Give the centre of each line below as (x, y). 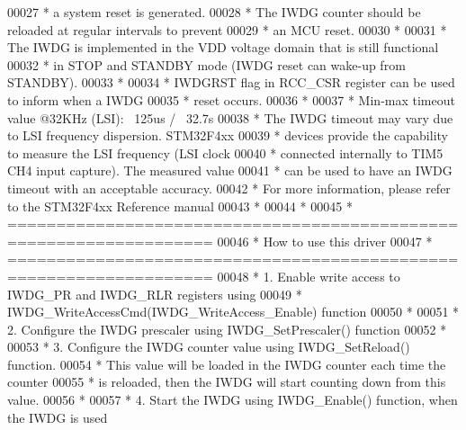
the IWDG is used (58, 417)
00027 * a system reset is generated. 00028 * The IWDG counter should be (214, 12)
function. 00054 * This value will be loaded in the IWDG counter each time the (227, 364)
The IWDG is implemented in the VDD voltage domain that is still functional (223, 47)
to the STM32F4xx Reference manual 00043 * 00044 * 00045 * (180, 206)
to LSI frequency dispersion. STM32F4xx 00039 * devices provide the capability (228, 135)
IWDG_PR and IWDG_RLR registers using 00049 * (155, 294)
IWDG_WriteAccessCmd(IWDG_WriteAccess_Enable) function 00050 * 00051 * (233, 312)
